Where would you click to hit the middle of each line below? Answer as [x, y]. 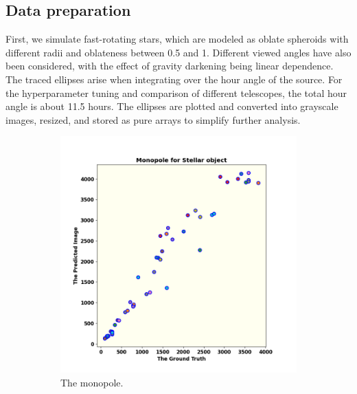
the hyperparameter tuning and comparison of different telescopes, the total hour [176, 92]
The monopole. [92, 382]
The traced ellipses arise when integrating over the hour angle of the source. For [174, 79]
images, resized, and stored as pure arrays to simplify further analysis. [153, 119]
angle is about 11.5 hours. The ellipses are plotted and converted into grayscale [172, 106]
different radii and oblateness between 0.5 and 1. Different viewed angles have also [178, 52]
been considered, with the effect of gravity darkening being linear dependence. [170, 66]
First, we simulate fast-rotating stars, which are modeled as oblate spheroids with [177, 39]
